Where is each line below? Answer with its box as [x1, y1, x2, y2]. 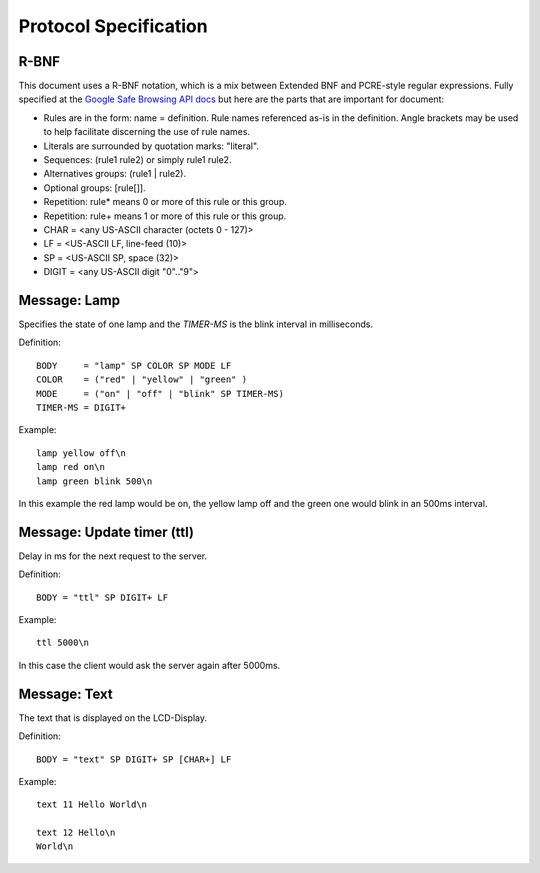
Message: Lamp [18, 291, 121, 309]
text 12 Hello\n [36, 827, 116, 839]
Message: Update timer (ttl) [18, 523, 195, 540]
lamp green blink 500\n [36, 475, 153, 487]
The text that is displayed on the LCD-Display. [18, 711, 207, 724]
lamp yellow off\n [36, 447, 127, 459]
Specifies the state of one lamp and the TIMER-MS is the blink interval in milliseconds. [18, 318, 374, 330]
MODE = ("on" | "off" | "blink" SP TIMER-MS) [36, 388, 285, 399]
